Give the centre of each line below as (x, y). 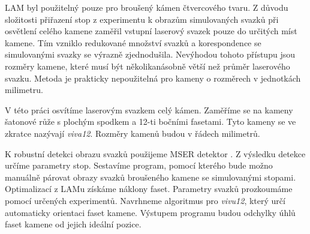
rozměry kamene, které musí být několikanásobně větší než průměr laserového (148, 66)
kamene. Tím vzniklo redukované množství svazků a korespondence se (133, 42)
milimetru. (24, 90)
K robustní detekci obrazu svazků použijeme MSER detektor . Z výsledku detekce (155, 153)
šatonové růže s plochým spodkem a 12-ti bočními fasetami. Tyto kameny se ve (151, 121)
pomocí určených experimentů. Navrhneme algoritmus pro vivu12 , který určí (145, 200)
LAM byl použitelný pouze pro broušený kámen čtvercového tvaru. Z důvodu (147, 7)
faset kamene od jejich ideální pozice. (73, 224)
